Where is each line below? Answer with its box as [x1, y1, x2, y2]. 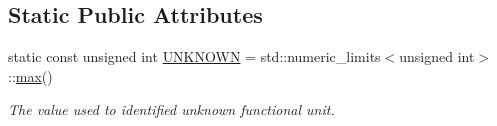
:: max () [8, 65, 53, 86]
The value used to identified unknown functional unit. [8, 99, 335, 120]
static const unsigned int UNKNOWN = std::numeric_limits [8, 46, 381, 67]
